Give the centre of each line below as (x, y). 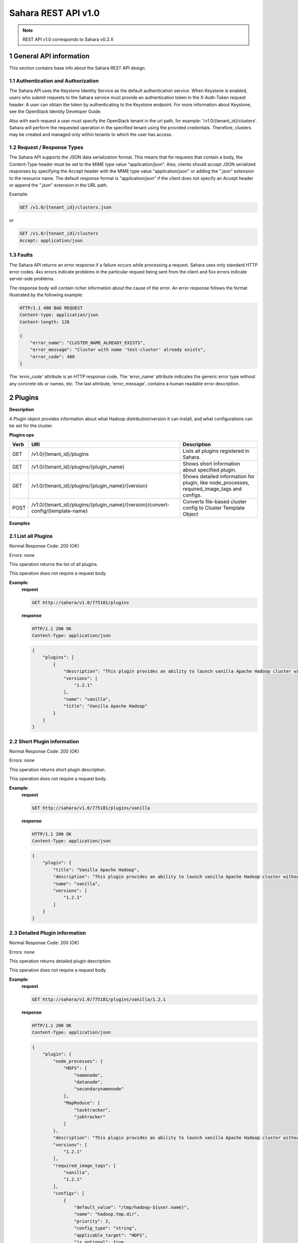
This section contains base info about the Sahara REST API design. (77, 68)
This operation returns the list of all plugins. (54, 564)
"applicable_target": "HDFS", (111, 1235)
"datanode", (88, 1082)
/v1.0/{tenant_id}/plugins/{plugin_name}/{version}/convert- (101, 505)
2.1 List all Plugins (31, 536)
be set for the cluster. (31, 426)
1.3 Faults (21, 255)
